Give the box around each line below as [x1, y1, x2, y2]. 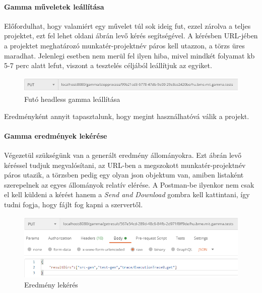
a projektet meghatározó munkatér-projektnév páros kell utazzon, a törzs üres [4, 40, 245, 50]
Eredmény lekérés [24, 279, 78, 289]
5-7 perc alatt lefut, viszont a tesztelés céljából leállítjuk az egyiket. [4, 60, 212, 71]
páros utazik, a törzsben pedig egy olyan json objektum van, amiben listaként [4, 169, 244, 180]
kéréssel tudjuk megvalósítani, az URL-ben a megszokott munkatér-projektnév [4, 159, 246, 170]
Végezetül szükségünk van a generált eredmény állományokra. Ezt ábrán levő [4, 149, 242, 160]
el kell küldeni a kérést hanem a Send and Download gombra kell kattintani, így [4, 189, 250, 200]
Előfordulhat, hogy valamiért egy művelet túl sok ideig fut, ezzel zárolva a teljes [4, 20, 251, 31]
